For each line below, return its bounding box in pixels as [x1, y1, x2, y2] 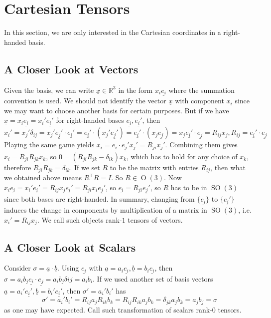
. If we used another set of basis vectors [93, 274, 213, 284]
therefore [4, 162, 31, 172]
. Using [57, 263, 79, 273]
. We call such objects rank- [37, 214, 122, 225]
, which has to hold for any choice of [127, 151, 238, 161]
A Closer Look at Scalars [4, 239, 136, 255]
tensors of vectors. [128, 214, 183, 225]
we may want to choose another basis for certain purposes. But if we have [4, 105, 229, 115]
